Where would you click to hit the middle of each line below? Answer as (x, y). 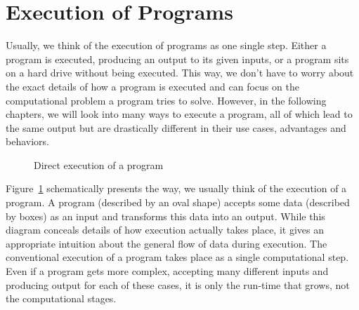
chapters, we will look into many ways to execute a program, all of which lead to (179, 114)
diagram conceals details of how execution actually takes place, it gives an (165, 230)
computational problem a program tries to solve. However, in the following (166, 100)
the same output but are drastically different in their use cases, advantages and (176, 127)
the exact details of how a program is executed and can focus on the (152, 86)
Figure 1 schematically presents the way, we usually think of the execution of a (176, 188)
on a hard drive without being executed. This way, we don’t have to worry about (180, 73)
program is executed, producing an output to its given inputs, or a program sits (177, 59)
